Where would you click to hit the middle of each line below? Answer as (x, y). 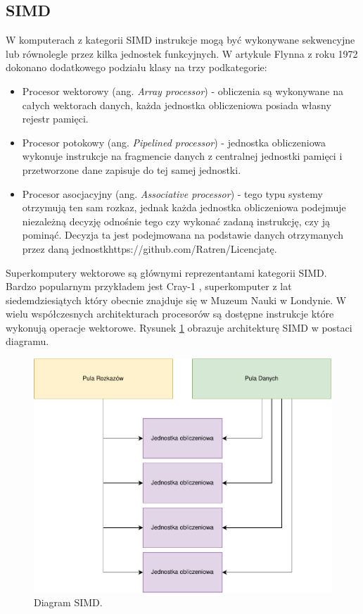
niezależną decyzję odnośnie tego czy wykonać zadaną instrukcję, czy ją (176, 221)
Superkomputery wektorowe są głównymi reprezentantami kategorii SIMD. (166, 272)
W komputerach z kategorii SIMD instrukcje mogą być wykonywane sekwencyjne (180, 40)
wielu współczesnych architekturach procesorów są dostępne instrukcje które (170, 314)
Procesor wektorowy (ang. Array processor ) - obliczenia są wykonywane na (183, 90)
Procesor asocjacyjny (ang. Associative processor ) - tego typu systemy (172, 193)
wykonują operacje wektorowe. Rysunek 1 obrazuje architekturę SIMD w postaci (179, 327)
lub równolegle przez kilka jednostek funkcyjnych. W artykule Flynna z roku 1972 (182, 53)
